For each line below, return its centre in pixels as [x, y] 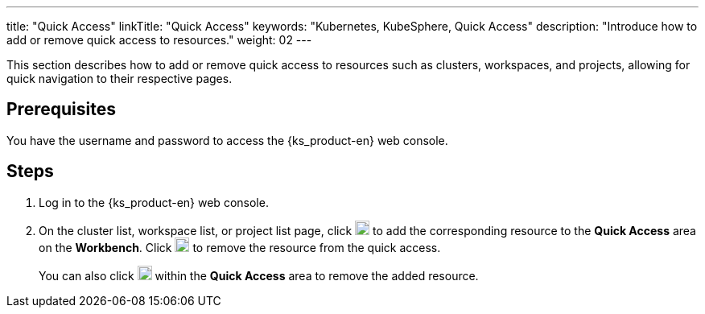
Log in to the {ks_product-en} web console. [154, 202]
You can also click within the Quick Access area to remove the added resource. [259, 275]
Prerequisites [61, 109]
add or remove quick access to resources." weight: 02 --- [159, 40]
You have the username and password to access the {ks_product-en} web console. [227, 140]
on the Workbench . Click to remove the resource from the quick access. [240, 247]
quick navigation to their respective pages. [120, 78]
